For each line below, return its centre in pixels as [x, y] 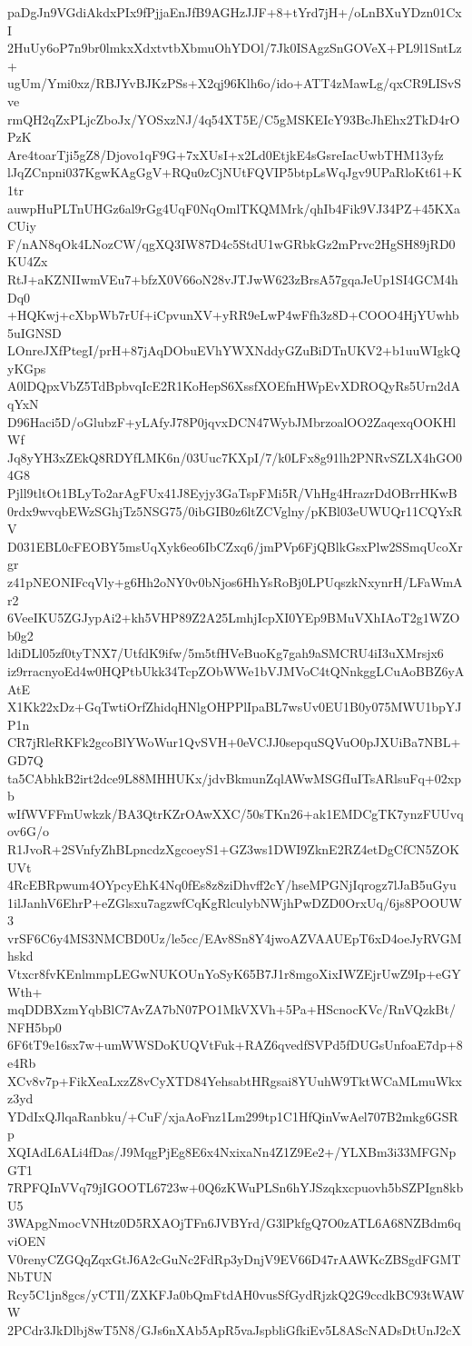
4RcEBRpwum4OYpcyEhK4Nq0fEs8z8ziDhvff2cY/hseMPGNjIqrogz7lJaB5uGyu [232, 885]
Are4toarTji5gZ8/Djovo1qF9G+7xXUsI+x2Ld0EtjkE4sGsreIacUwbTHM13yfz [226, 154]
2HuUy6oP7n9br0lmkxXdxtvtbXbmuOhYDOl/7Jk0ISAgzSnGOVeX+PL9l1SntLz [235, 48]
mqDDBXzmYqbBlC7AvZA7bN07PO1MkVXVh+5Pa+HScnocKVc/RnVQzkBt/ [231, 1009]
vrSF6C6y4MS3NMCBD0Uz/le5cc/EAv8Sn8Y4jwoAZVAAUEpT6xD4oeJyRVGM [235, 937]
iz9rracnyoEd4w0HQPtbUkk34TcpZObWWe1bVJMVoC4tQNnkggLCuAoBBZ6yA [236, 670]
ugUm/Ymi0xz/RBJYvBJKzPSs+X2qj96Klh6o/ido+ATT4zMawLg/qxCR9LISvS [235, 83]
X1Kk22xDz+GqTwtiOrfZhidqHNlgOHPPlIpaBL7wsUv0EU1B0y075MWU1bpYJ [235, 707]
